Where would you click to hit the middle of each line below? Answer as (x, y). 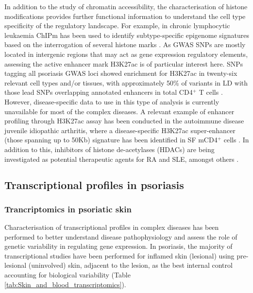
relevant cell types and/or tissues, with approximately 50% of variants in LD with (126, 82)
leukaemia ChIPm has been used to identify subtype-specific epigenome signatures (127, 35)
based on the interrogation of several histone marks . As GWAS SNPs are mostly (125, 44)
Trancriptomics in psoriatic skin (68, 209)
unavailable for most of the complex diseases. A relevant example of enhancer (119, 111)
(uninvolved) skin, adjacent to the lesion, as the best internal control (130, 265)
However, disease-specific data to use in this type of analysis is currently (112, 101)
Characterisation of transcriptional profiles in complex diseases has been (112, 227)
